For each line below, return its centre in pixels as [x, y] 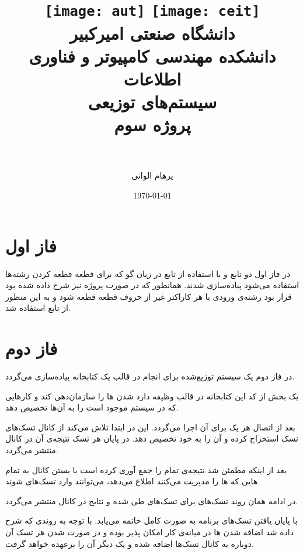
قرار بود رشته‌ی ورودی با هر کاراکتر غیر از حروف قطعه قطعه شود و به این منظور [149, 296]
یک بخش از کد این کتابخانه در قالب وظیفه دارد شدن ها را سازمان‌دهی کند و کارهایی [152, 396]
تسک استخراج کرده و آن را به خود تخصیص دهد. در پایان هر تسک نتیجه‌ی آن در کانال [152, 438]
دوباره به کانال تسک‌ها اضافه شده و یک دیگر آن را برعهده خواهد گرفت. [130, 543]
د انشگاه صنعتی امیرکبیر [152, 33]
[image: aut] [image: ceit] [152, 11]
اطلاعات [152, 78]
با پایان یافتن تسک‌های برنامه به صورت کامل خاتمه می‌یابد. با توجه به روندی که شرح [151, 520]
